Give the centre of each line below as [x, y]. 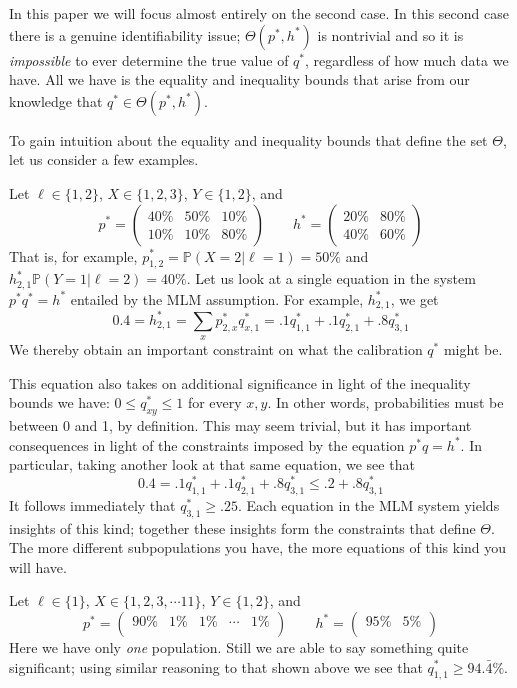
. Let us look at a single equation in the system [331, 278]
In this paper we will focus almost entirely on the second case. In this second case [259, 13]
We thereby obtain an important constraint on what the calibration [216, 349]
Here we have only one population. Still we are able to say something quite [239, 646]
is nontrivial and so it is [390, 34]
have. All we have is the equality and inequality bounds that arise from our [239, 79]
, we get [414, 298]
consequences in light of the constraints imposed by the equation [207, 444]
